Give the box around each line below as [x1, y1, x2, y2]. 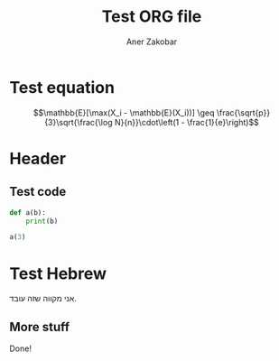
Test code [9, 184, 67, 199]
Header [9, 148, 66, 169]
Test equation [9, 77, 116, 97]
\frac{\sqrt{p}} [216, 106, 271, 118]
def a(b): [9, 208, 47, 218]
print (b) [25, 217, 59, 226]
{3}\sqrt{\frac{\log [44, 116, 113, 127]
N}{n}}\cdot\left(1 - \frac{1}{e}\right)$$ [114, 116, 259, 127]
